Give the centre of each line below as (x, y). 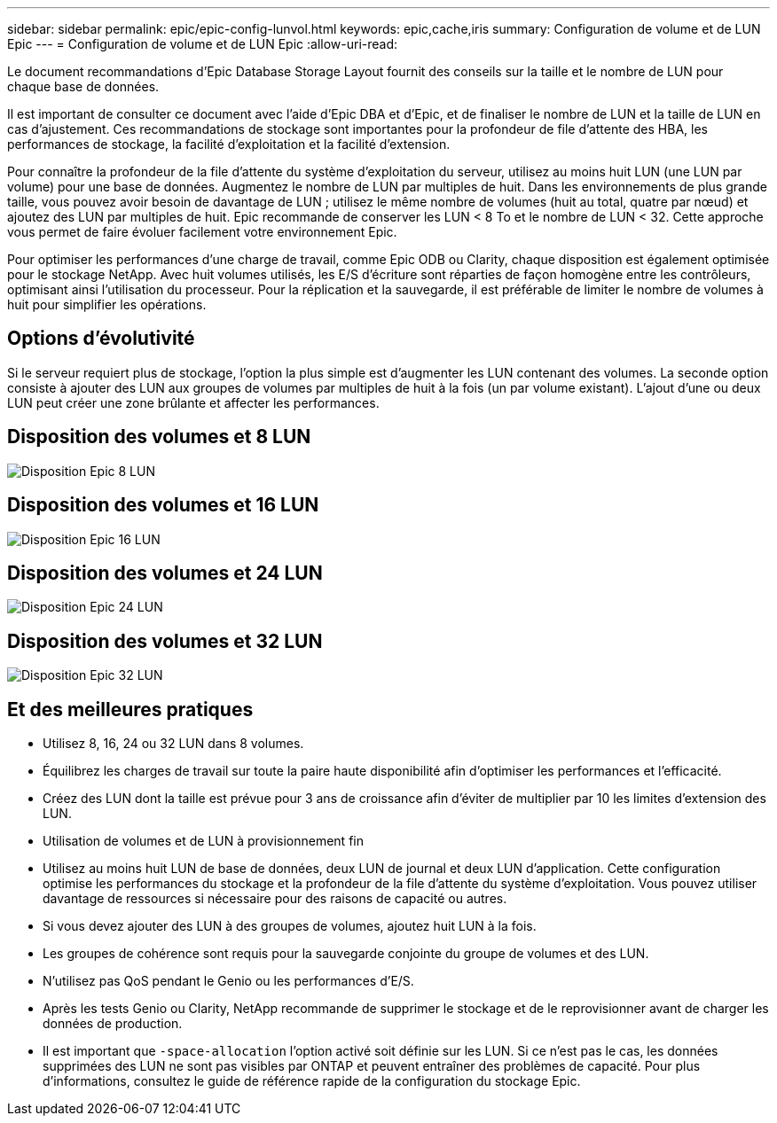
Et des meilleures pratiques (130, 709)
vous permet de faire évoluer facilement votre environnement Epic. (202, 232)
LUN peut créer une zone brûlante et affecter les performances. (193, 402)
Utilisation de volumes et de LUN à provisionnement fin (203, 841)
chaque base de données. (83, 86)
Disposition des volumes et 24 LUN (165, 573)
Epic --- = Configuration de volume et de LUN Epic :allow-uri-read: (203, 44)
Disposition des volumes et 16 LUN (163, 505)
